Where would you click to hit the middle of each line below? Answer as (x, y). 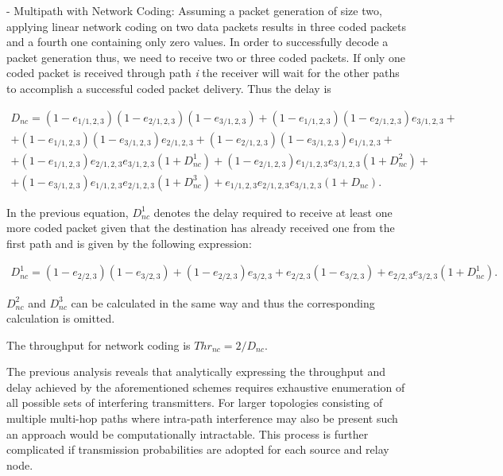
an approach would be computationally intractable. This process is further (188, 433)
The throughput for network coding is (99, 344)
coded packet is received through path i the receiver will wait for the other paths (203, 73)
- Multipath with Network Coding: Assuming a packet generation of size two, (194, 10)
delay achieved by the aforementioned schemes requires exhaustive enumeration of (206, 387)
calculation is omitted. (61, 318)
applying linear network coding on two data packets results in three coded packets (206, 26)
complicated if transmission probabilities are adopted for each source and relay (198, 449)
